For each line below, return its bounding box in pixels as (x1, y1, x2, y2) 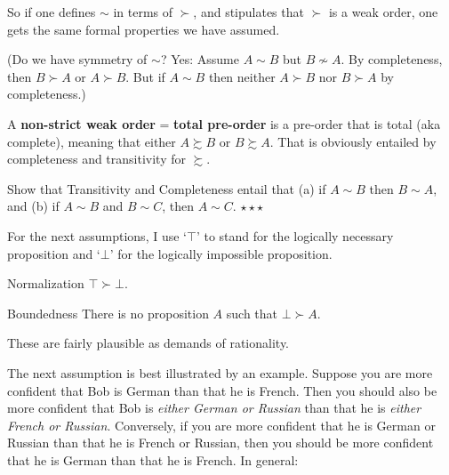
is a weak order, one (328, 3, 438, 20)
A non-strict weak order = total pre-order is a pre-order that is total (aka (7, 114, 441, 133)
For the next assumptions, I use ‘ (7, 226, 187, 245)
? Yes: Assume (160, 50, 239, 68)
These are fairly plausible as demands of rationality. (7, 334, 290, 352)
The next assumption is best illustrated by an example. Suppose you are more (7, 363, 433, 382)
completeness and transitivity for (7, 149, 186, 168)
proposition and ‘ (7, 244, 100, 262)
